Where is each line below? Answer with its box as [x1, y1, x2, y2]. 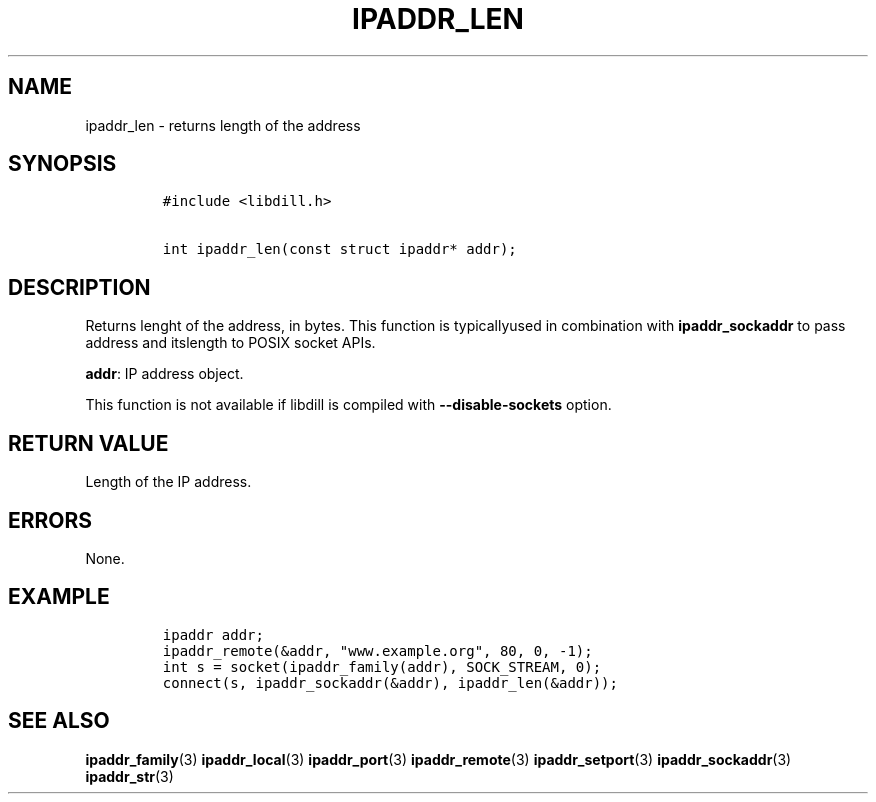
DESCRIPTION [8, 274, 151, 300]
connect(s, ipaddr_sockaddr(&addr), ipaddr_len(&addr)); [162, 674, 618, 691]
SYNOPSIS [8, 151, 117, 177]
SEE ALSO [8, 708, 110, 734]
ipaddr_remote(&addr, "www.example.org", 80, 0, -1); [162, 642, 593, 659]
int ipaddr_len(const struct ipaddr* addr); [162, 241, 517, 258]
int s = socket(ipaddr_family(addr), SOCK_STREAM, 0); [162, 658, 602, 675]
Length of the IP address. [85, 473, 252, 491]
